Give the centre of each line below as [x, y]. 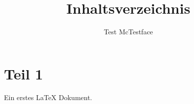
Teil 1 [24, 73]
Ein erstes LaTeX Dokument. [48, 97]
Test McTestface [128, 32]
